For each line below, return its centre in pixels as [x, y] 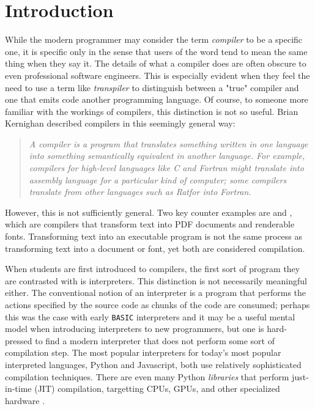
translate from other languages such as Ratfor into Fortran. [140, 192]
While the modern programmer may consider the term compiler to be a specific [154, 39]
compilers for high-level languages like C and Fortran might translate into [166, 168]
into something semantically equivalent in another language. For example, [167, 156]
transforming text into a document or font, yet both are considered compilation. [155, 248]
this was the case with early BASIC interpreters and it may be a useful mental [150, 316]
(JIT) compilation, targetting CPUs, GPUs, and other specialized [157, 389]
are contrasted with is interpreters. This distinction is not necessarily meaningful [156, 280]
